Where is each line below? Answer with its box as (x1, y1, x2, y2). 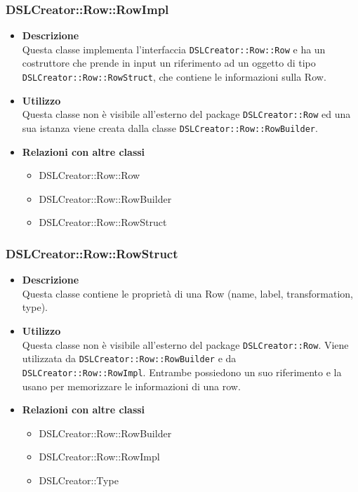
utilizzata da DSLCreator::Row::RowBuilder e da (22, 351, 237, 366)
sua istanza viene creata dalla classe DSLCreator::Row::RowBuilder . (22, 120, 318, 135)
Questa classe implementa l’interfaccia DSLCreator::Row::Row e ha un (22, 41, 326, 56)
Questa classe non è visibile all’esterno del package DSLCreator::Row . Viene (22, 337, 349, 352)
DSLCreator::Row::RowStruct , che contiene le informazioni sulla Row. (22, 69, 326, 84)
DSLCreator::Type (39, 472, 119, 487)
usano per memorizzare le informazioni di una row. (22, 378, 241, 393)
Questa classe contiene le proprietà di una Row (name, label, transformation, (22, 286, 354, 300)
